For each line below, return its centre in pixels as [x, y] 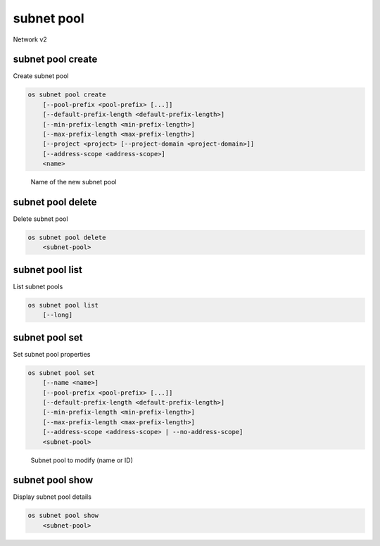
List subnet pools [38, 286]
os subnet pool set [61, 373]
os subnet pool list [63, 305]
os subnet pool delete [67, 238]
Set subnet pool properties [52, 354]
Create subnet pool [41, 76]
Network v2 [30, 39]
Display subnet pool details [52, 497]
